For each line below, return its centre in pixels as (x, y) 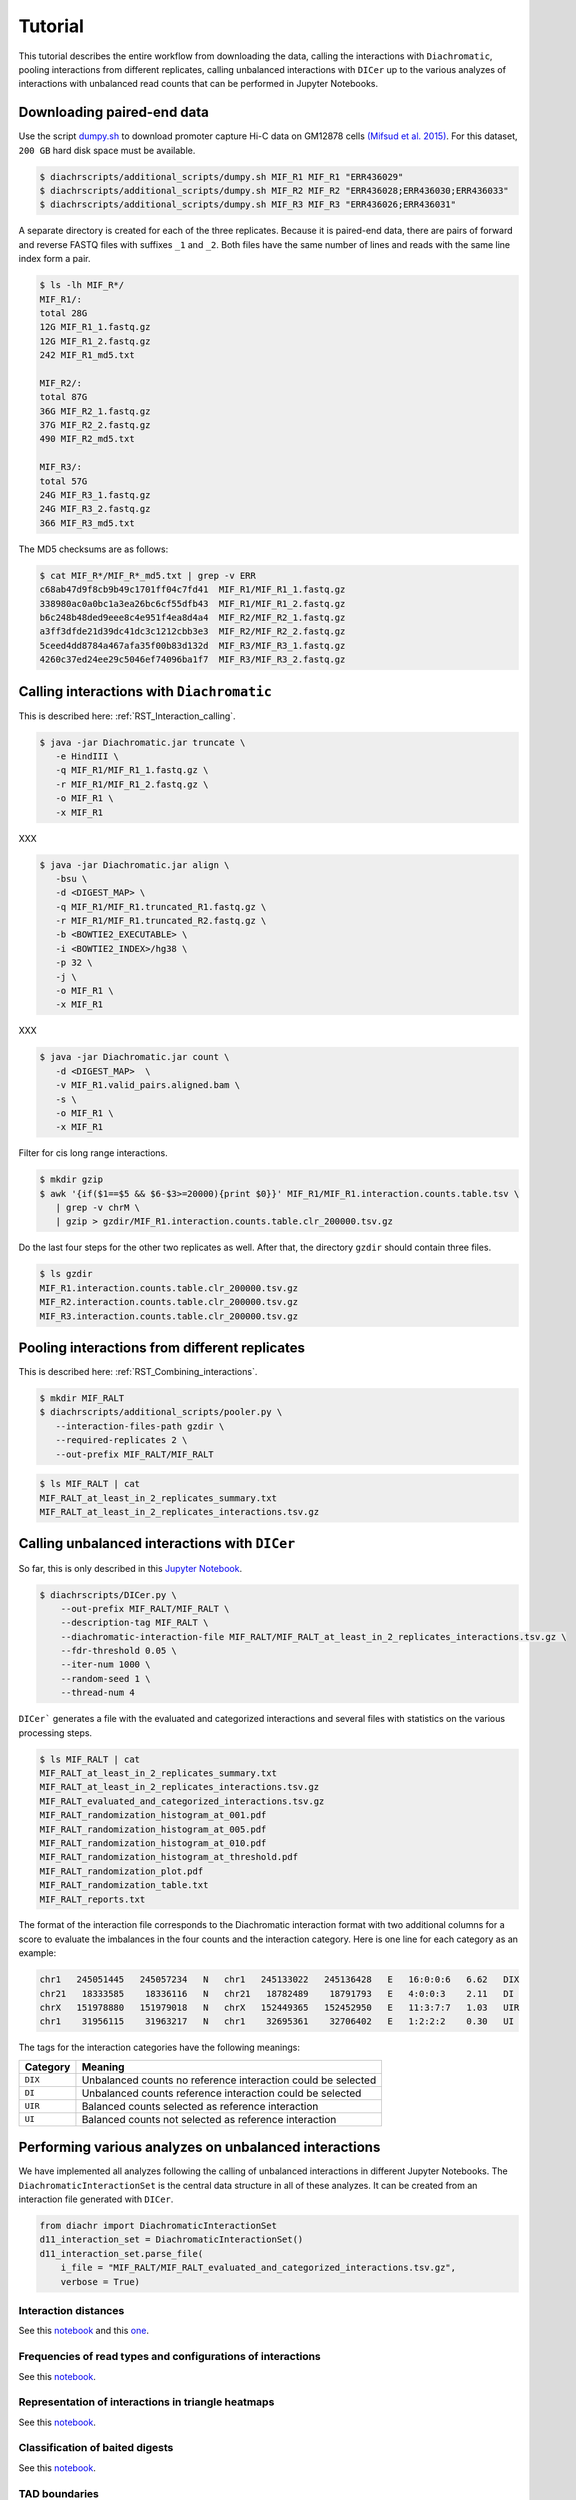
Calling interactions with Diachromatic (145, 691)
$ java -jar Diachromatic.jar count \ (134, 1057)
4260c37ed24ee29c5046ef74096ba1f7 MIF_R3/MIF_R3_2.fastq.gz (192, 659)
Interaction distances (71, 2310)
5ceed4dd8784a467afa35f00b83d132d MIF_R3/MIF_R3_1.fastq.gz (192, 645)
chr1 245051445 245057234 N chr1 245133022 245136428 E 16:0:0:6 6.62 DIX (279, 1979)
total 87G (63, 397)
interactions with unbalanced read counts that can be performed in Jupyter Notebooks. (198, 84)
